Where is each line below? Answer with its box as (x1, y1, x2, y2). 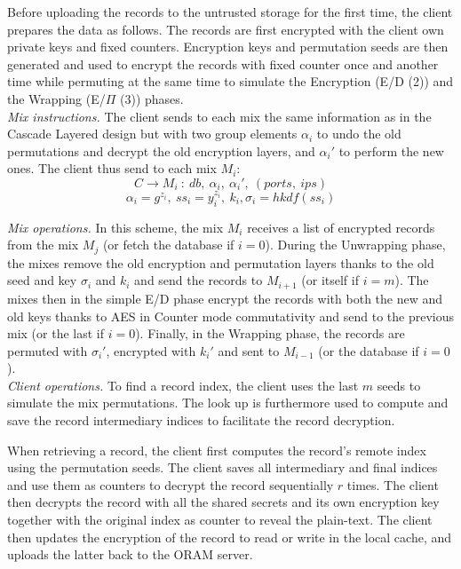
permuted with (7, 341, 88, 360)
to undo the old (316, 124, 401, 143)
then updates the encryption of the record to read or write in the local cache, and (7, 527, 452, 546)
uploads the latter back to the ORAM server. (7, 545, 253, 564)
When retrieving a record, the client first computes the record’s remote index (7, 440, 426, 459)
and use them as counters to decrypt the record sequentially (7, 475, 334, 494)
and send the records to (134, 271, 263, 289)
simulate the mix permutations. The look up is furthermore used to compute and (7, 393, 449, 412)
